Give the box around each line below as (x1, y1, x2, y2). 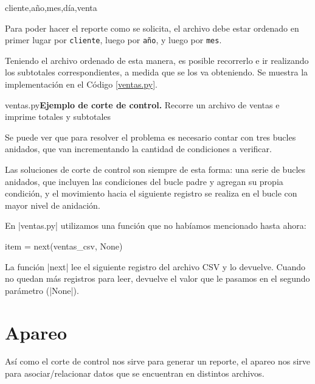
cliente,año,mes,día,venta (5, 1, 97, 13)
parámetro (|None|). (5, 284, 79, 296)
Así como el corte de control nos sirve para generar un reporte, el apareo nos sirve (5, 355, 310, 368)
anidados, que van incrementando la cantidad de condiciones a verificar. (5, 142, 272, 155)
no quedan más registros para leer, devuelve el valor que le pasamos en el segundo (5, 272, 310, 285)
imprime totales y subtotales (5, 110, 111, 123)
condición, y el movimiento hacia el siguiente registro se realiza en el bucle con (5, 187, 297, 200)
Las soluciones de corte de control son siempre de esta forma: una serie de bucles (5, 163, 306, 175)
